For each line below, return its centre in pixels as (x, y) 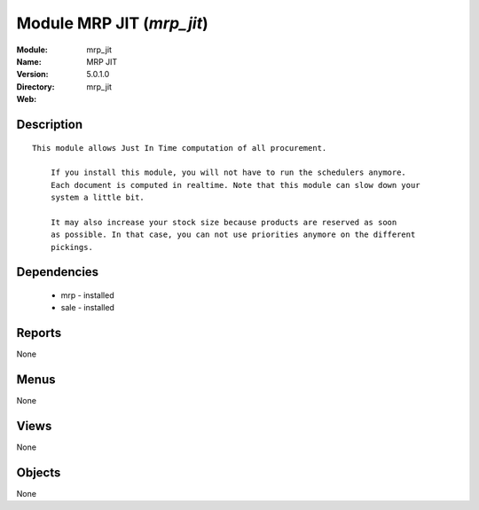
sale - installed (88, 308)
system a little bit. (98, 198)
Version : (32, 75)
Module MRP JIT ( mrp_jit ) (112, 23)
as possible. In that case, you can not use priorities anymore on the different (233, 235)
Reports (39, 333)
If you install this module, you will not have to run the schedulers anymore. (228, 173)
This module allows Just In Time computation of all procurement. (180, 148)
